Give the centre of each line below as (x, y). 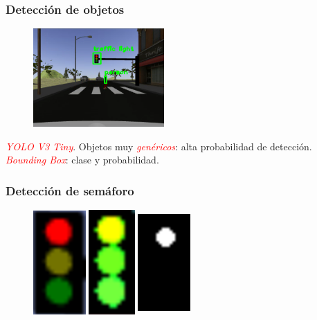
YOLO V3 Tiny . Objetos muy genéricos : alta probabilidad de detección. (159, 146)
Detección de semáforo (70, 190)
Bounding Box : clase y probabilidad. (82, 160)
